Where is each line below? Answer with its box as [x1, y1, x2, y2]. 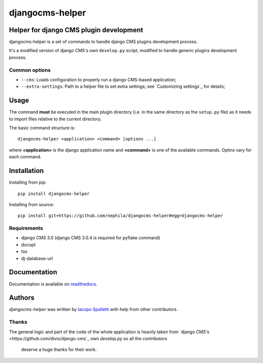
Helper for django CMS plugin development [9, 26, 143, 34]
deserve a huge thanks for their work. [21, 346, 97, 353]
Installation [9, 167, 44, 175]
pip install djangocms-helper [18, 191, 90, 196]
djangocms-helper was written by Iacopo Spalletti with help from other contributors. [9, 306, 178, 312]
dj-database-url [21, 255, 53, 261]
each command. [9, 154, 42, 160]
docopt [21, 242, 36, 248]
